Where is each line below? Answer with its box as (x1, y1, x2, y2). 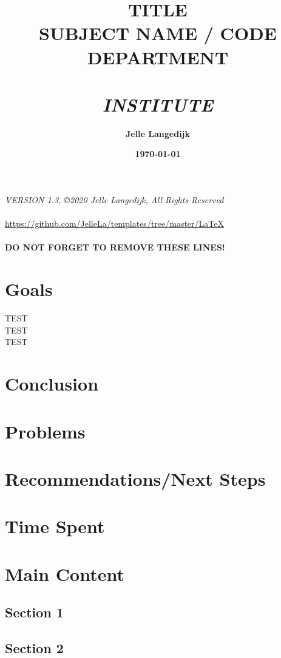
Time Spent (5, 514, 105, 539)
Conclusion (5, 371, 99, 396)
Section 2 (5, 638, 64, 657)
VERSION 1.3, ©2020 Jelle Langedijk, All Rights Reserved (5, 193, 224, 206)
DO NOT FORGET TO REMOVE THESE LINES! (5, 241, 225, 253)
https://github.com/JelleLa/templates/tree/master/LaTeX (5, 217, 224, 230)
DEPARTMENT (87, 44, 229, 69)
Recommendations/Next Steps (5, 466, 266, 491)
